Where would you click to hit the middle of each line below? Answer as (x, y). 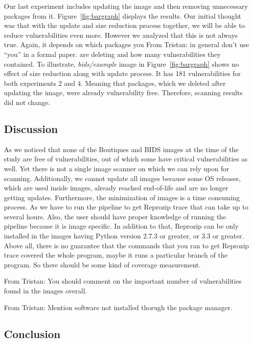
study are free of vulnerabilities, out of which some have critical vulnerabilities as (126, 159)
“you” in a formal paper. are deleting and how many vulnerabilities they (113, 54)
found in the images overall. (46, 291)
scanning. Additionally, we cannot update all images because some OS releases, (122, 178)
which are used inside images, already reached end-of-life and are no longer (116, 188)
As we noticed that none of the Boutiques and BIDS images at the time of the (121, 149)
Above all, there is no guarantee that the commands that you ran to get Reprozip (126, 245)
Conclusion (32, 333)
